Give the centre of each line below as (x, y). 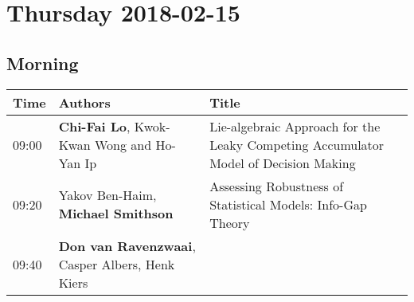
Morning (43, 63)
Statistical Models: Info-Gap (288, 204)
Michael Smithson (116, 214)
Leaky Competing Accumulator (297, 144)
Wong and (123, 144)
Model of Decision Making (283, 163)
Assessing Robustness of (277, 186)
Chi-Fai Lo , (94, 126)
